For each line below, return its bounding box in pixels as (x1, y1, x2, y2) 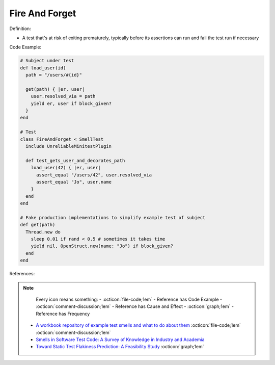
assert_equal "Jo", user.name (36, 179, 112, 185)
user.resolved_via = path (31, 93, 96, 99)
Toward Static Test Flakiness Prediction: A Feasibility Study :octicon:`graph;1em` (36, 344, 204, 350)
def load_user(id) (20, 65, 66, 71)
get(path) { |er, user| (25, 86, 85, 92)
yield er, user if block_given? (31, 100, 112, 107)
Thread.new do (25, 229, 61, 234)
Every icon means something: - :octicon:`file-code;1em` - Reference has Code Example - (36, 296, 223, 303)
